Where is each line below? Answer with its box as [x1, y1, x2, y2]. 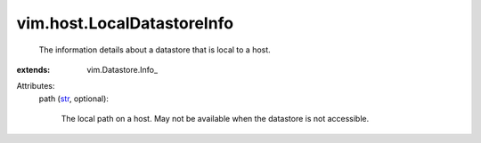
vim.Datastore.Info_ [86, 64, 159, 75]
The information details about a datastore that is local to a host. [38, 44, 271, 55]
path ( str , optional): [38, 93, 109, 104]
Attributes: [16, 81, 55, 91]
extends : [16, 64, 51, 75]
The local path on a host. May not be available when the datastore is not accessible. [61, 114, 370, 124]
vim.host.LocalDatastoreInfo [16, 13, 234, 33]
